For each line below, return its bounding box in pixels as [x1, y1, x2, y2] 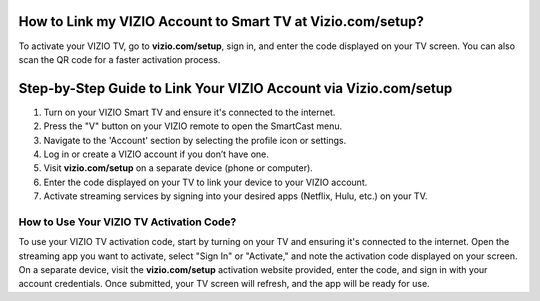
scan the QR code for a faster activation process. [18, 53, 221, 65]
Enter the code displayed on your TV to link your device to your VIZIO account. [43, 176, 368, 188]
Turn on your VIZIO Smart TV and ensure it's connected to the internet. [43, 106, 336, 118]
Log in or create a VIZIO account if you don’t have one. [43, 148, 270, 160]
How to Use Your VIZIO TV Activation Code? [18, 215, 237, 229]
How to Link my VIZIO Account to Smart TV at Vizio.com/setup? [18, 13, 424, 30]
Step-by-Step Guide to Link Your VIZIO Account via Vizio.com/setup [18, 80, 453, 97]
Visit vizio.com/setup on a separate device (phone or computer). [43, 162, 314, 174]
